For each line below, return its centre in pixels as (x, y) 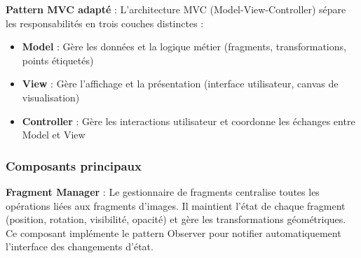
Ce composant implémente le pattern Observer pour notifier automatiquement (173, 232)
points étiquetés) (58, 60)
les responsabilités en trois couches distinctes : (105, 23)
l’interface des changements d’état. (80, 246)
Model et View (54, 135)
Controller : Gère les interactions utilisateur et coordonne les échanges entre (189, 121)
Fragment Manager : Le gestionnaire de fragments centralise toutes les (163, 191)
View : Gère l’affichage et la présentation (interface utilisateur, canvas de (180, 84)
